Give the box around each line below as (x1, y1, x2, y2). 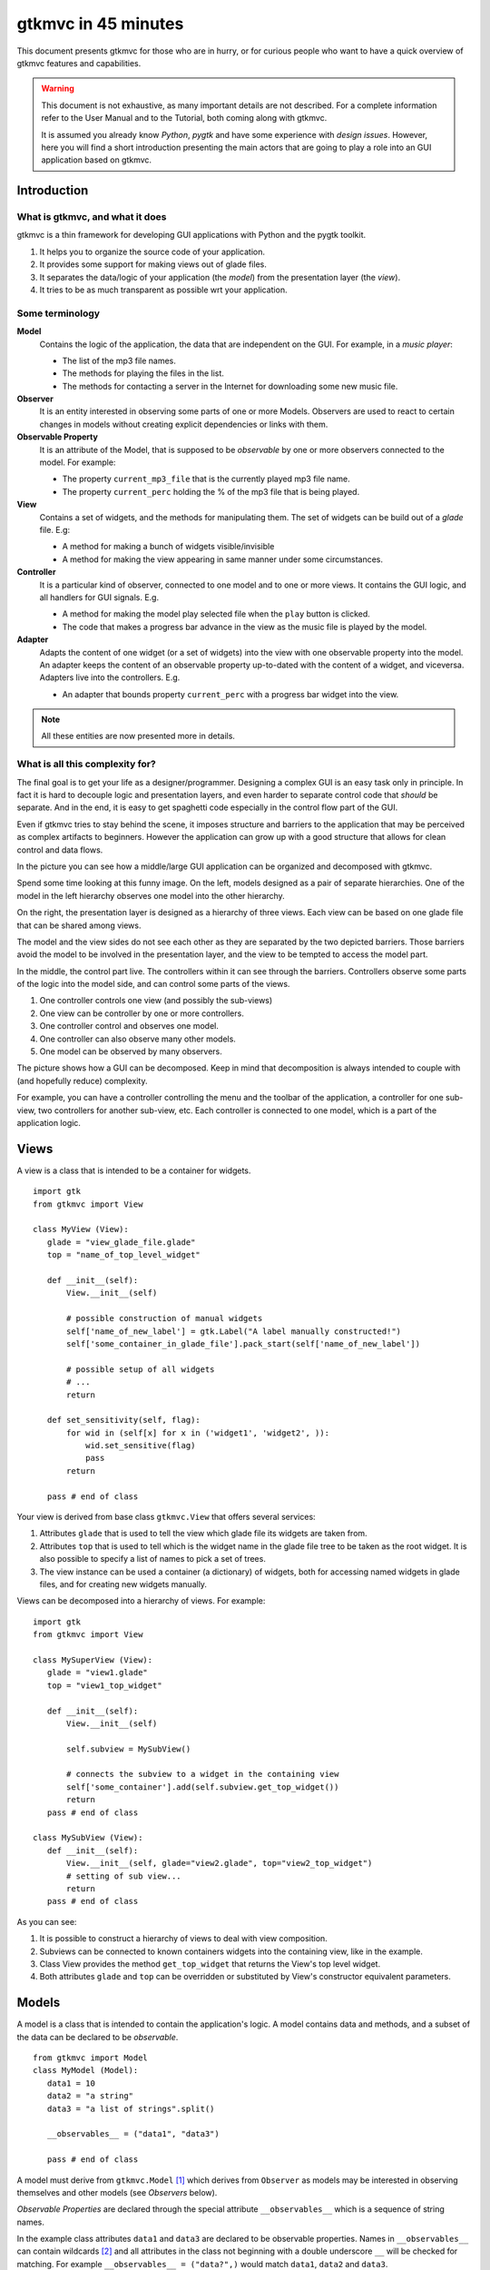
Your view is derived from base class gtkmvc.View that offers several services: (16, 1512, 317, 1523)
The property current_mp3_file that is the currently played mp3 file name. (62, 473, 351, 485)
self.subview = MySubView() (66, 1743, 191, 1754)
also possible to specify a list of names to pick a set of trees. (39, 1554, 267, 1564)
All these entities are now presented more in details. (41, 731, 236, 742)
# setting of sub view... (66, 1870, 181, 1881)
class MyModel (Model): (33, 2066, 139, 2076)
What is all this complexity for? (16, 758, 156, 771)
